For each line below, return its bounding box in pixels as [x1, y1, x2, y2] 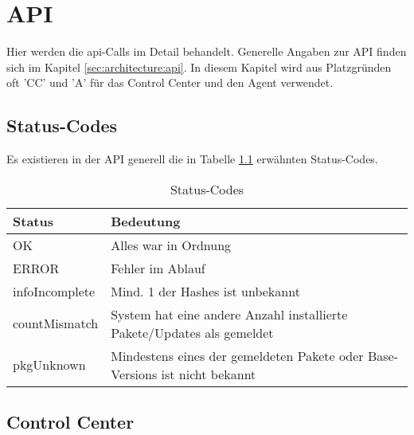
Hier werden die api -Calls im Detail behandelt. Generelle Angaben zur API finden [6, 43, 407, 60]
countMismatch [13, 314, 99, 333]
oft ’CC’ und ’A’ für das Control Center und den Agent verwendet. [6, 74, 334, 91]
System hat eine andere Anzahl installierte [111, 304, 348, 323]
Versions [111, 364, 158, 383]
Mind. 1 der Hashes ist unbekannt [111, 281, 300, 300]
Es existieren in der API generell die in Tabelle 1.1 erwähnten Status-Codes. [6, 151, 378, 167]
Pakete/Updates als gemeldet [111, 323, 274, 342]
